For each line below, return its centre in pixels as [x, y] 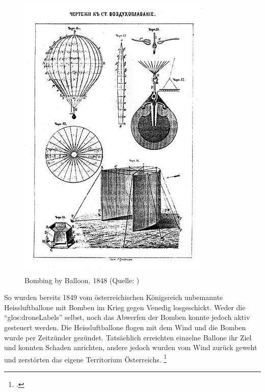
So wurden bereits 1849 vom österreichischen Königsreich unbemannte [114, 297]
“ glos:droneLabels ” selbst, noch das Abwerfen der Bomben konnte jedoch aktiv [127, 317]
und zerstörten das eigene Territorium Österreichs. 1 [86, 358]
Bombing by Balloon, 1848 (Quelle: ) [82, 280]
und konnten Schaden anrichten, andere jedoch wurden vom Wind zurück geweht [131, 347]
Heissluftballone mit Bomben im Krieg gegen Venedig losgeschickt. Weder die [125, 307]
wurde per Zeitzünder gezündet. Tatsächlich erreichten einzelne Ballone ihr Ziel [128, 337]
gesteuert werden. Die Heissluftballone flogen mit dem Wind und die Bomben [125, 327]
